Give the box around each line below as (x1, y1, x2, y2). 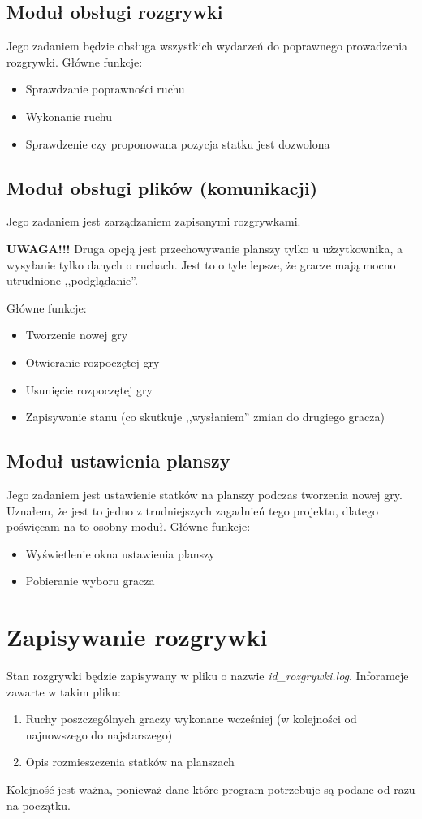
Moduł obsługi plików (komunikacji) (6, 175, 318, 200)
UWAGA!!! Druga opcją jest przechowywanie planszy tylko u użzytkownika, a (6, 239, 403, 256)
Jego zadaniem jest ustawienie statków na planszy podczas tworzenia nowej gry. (6, 485, 403, 502)
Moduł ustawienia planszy (6, 448, 230, 473)
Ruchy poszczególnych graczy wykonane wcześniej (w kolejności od (25, 710, 357, 727)
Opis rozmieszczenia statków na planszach (25, 753, 235, 770)
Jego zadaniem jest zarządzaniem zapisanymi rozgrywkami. (6, 213, 301, 230)
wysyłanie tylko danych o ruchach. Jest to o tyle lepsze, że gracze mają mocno (6, 256, 396, 273)
